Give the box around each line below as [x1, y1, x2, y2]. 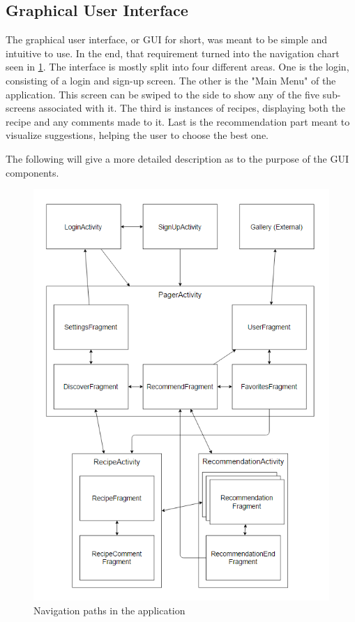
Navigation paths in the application [33, 602, 186, 617]
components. [6, 165, 59, 179]
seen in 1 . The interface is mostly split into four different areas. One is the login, [6, 59, 349, 74]
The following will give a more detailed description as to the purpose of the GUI [6, 151, 349, 165]
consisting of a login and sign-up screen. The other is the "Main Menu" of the [6, 73, 336, 87]
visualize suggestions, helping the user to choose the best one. [6, 128, 269, 142]
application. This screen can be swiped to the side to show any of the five [6, 87, 319, 101]
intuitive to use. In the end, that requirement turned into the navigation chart [6, 45, 340, 60]
